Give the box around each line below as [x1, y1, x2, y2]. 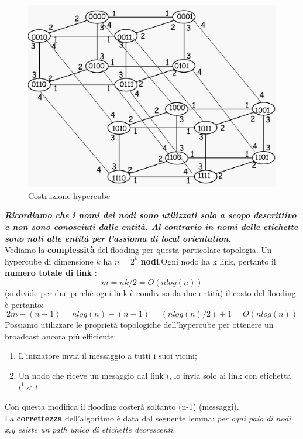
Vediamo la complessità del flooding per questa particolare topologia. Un [5, 243, 272, 256]
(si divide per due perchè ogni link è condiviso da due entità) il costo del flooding [5, 286, 296, 299]
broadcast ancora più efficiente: [5, 330, 116, 342]
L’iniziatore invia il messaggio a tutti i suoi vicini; [18, 349, 197, 362]
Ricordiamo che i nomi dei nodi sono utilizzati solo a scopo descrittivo [5, 209, 297, 221]
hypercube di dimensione [5, 255, 94, 267]
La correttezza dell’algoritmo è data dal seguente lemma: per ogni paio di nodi [5, 411, 291, 424]
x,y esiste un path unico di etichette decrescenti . [5, 423, 175, 435]
